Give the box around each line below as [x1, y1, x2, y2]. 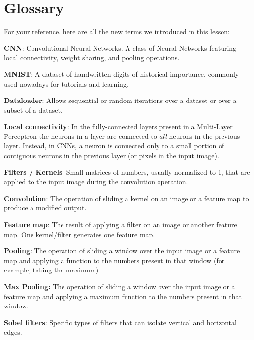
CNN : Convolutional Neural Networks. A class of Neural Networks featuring [4, 42, 237, 53]
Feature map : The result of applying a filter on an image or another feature [4, 219, 237, 230]
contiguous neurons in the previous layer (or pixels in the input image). [4, 150, 219, 161]
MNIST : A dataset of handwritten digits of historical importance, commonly [4, 68, 239, 79]
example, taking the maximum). [4, 265, 100, 275]
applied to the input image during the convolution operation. [4, 176, 188, 187]
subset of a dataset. [4, 104, 63, 115]
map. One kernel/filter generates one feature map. [4, 229, 155, 239]
